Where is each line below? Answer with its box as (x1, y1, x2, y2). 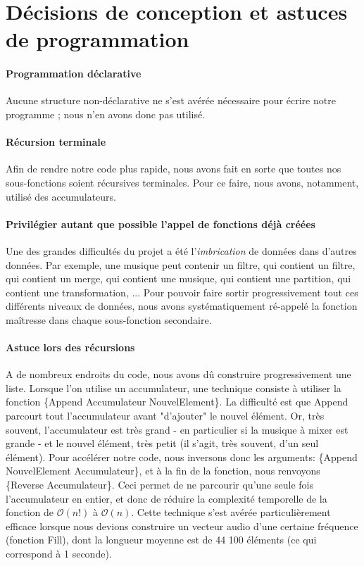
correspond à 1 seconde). (6, 546, 112, 560)
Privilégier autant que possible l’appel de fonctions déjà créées (6, 216, 315, 231)
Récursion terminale (6, 134, 106, 149)
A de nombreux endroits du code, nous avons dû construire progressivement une (6, 367, 351, 382)
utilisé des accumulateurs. (6, 189, 116, 203)
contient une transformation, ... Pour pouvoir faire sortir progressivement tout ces (6, 284, 358, 299)
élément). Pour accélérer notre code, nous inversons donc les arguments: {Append (6, 449, 358, 464)
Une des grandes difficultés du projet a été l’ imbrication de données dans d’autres (6, 243, 357, 258)
